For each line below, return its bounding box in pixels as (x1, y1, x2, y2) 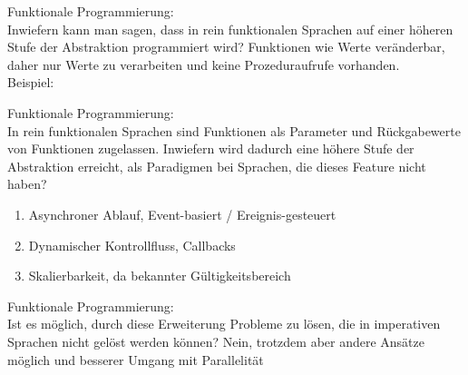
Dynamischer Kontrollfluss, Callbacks (28, 235, 236, 254)
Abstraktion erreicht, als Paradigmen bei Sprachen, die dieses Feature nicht (7, 156, 426, 175)
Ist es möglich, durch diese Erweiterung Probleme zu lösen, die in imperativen (7, 314, 441, 333)
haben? (7, 174, 47, 193)
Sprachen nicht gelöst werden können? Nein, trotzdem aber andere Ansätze (7, 331, 424, 350)
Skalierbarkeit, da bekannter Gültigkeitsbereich (28, 266, 291, 285)
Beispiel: (7, 73, 54, 92)
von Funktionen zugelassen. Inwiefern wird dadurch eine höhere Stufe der (7, 139, 414, 158)
